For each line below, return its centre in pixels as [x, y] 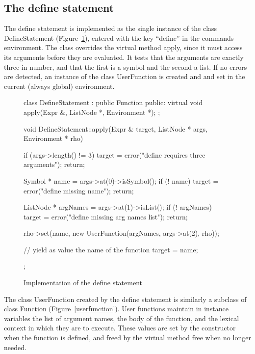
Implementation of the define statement [83, 283]
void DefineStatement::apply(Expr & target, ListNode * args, [116, 128]
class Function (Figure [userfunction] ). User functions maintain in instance [116, 309]
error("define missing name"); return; [79, 190]
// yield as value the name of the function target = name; [111, 249]
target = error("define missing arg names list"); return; [106, 216]
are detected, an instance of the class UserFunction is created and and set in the [125, 76]
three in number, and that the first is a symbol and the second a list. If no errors [126, 67]
